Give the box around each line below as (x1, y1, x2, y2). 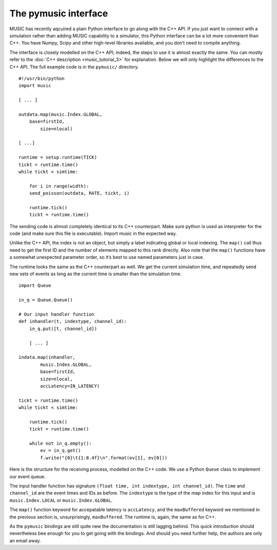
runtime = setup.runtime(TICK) (18, 154, 97, 160)
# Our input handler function (18, 312, 95, 317)
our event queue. (9, 473, 46, 479)
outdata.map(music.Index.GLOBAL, (18, 111, 103, 117)
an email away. (9, 537, 41, 543)
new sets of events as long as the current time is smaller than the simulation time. (9, 271, 182, 277)
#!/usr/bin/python (18, 75, 65, 82)
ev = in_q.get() (40, 447, 81, 454)
